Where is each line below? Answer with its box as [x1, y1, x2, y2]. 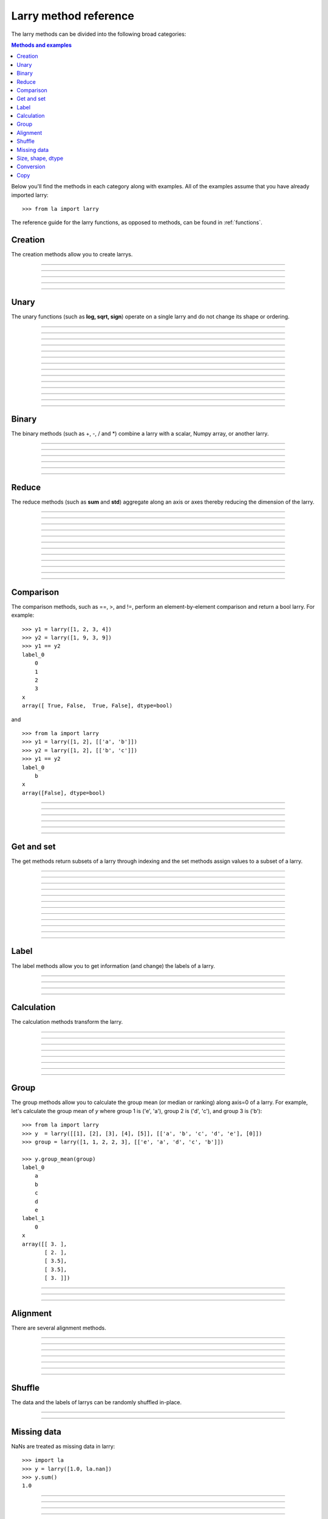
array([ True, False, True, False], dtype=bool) [22, 702, 173, 709]
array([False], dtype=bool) [22, 789, 106, 796]
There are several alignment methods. [11, 1325, 106, 1332]
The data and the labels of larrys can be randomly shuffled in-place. [11, 1398, 182, 1406]
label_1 [22, 1215, 45, 1222]
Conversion [16, 163, 46, 170]
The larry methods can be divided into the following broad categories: [11, 30, 186, 38]
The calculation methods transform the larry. [11, 1018, 123, 1026]
